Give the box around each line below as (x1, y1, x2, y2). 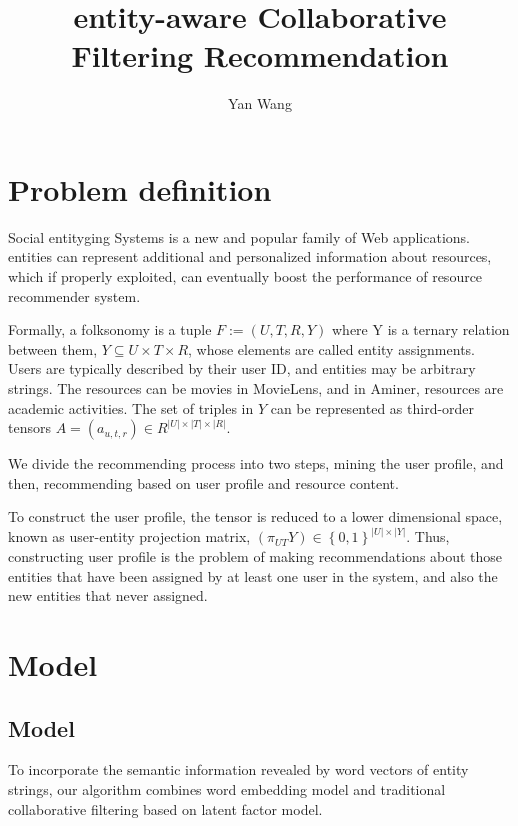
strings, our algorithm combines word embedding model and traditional (8, 778, 446, 799)
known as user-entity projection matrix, (8, 526, 251, 547)
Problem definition (8, 168, 272, 209)
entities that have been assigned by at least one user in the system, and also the (8, 565, 498, 586)
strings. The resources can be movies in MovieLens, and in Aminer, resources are (8, 378, 504, 398)
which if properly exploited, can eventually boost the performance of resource (8, 266, 483, 287)
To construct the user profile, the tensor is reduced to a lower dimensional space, (8, 506, 503, 527)
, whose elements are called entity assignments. (188, 338, 475, 359)
